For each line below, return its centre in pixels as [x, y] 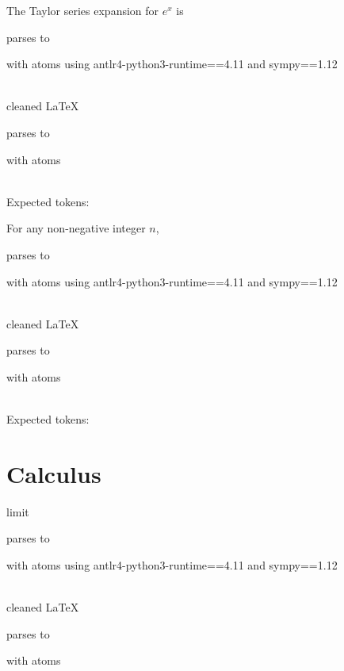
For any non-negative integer [76, 228]
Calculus [54, 473]
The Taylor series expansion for [83, 10]
